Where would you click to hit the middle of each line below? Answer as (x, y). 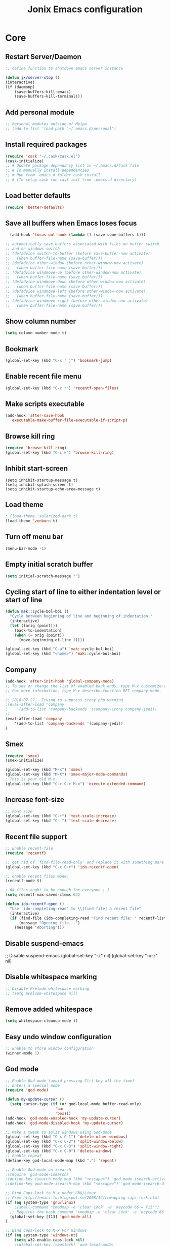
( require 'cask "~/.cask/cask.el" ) (43, 156)
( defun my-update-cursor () (35, 1099)
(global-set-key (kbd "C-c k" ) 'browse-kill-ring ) (60, 453)
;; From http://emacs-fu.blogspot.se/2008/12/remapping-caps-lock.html (82, 1198)
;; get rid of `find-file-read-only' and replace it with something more (85, 862)
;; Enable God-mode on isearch (38, 1170)
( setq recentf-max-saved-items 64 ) (43, 895)
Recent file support (36, 837)
